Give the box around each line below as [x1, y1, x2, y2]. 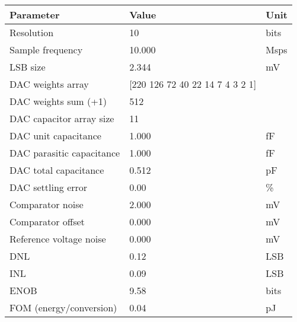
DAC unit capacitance [9, 129, 101, 142]
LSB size [9, 60, 46, 74]
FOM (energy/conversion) [9, 301, 117, 314]
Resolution [9, 25, 54, 39]
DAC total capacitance [9, 163, 104, 177]
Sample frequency [9, 43, 83, 56]
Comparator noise [9, 197, 84, 211]
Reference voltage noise [9, 232, 106, 246]
